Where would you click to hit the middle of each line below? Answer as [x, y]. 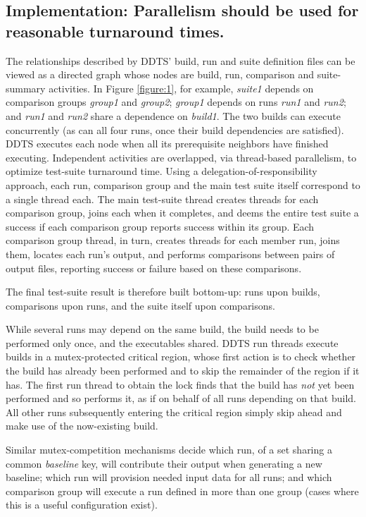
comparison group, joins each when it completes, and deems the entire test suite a [182, 213]
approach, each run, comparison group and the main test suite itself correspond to [183, 184]
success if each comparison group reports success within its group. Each [160, 226]
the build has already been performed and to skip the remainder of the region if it [183, 371]
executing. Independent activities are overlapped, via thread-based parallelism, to [181, 157]
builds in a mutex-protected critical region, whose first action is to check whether [181, 357]
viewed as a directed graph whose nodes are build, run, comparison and [160, 74]
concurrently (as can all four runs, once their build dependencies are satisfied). [175, 129]
